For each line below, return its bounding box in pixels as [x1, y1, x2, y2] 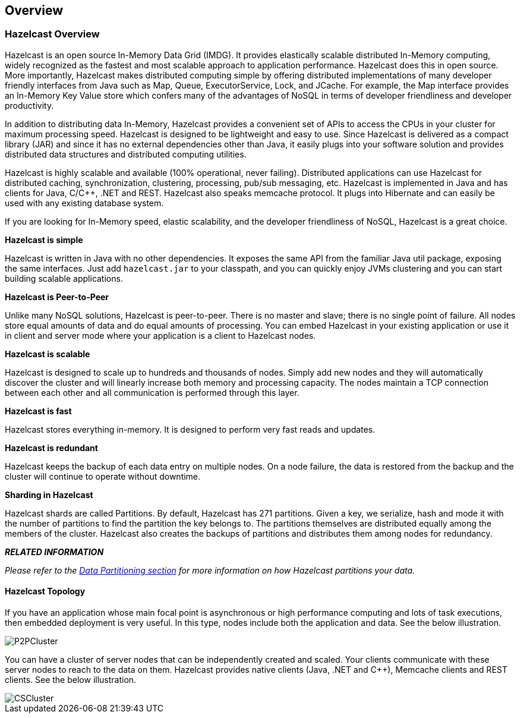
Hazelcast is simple [5, 234, 83, 245]
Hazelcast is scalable [5, 348, 90, 359]
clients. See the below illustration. [5, 675, 137, 685]
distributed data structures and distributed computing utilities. [5, 149, 247, 159]
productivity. [5, 100, 54, 111]
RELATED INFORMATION [5, 546, 104, 557]
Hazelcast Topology [5, 586, 86, 597]
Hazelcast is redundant [5, 442, 98, 453]
